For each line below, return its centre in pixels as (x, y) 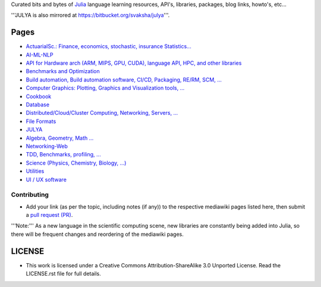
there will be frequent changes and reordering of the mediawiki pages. (97, 234)
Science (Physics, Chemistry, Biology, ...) (76, 163)
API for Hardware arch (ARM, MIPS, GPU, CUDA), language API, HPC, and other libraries (134, 63)
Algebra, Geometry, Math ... (60, 138)
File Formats (41, 121)
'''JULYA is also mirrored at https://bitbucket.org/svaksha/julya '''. (90, 15)
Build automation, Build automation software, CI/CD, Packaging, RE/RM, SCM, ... (124, 80)
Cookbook (39, 96)
